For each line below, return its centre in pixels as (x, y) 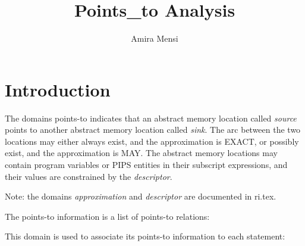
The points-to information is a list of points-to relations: (107, 216)
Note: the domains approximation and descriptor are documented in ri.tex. (141, 196)
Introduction (58, 89)
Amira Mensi (155, 38)
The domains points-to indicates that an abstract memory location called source (151, 118)
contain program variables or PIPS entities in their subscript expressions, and (146, 165)
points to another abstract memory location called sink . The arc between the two (153, 130)
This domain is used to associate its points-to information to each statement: (145, 236)
